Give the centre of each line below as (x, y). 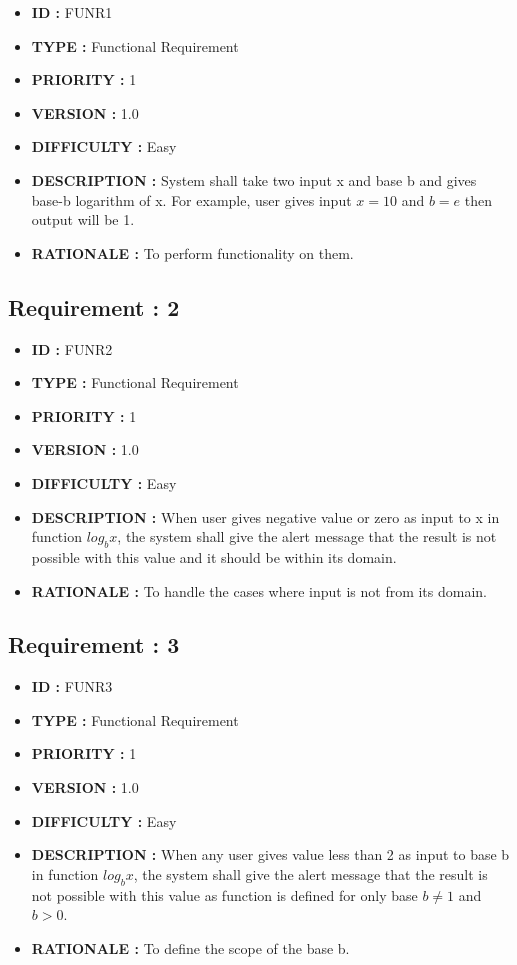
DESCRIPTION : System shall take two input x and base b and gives (254, 179)
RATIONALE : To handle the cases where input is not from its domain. (259, 590)
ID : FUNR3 (72, 686)
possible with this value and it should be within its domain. (214, 556)
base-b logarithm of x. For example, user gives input (191, 199)
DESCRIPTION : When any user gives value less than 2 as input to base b (270, 854)
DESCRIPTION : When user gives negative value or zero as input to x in (265, 516)
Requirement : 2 (94, 306)
